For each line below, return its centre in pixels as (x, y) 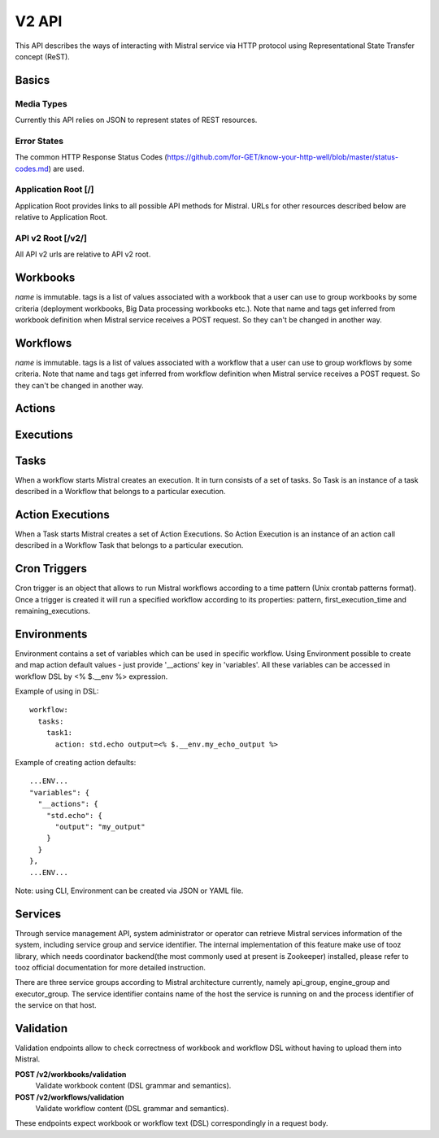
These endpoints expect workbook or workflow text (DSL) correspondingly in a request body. (172, 1123)
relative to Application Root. (61, 217)
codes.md (32, 169)
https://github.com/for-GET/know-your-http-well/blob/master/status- (283, 157)
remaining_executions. (53, 611)
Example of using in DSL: (57, 691)
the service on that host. (56, 1005)
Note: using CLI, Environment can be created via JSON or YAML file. (129, 891)
